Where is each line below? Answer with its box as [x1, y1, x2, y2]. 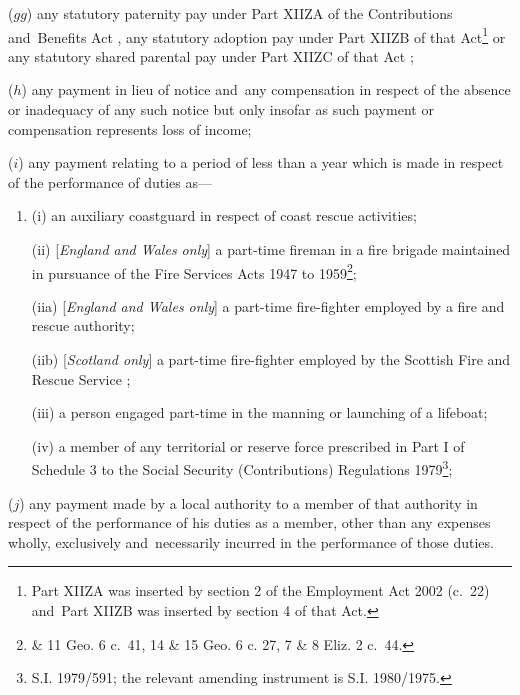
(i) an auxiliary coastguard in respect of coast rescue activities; [31, 205, 417, 226]
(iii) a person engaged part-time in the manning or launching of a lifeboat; [31, 402, 488, 423]
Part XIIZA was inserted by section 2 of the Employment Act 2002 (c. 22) [31, 580, 490, 601]
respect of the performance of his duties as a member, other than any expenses [8, 512, 491, 533]
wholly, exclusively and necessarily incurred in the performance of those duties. [8, 531, 494, 552]
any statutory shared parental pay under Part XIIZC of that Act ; [8, 45, 414, 66]
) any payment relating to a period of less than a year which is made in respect [18, 152, 504, 173]
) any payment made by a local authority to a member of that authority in [19, 492, 478, 513]
